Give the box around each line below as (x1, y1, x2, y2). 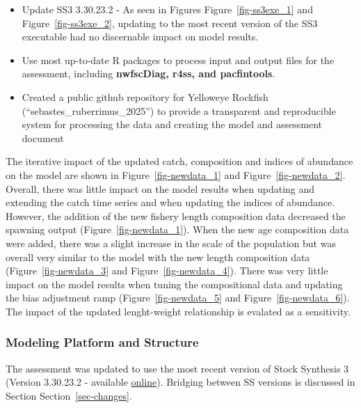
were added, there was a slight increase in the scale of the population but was (6, 235, 336, 250)
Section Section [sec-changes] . (6, 388, 132, 402)
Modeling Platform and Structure (6, 334, 199, 351)
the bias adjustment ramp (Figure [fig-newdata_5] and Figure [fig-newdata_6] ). (6, 290, 350, 305)
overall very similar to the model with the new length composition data (6, 249, 310, 264)
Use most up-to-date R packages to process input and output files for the (22, 52, 335, 67)
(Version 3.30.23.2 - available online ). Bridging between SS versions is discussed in (6, 375, 355, 389)
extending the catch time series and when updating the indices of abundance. (6, 195, 335, 210)
